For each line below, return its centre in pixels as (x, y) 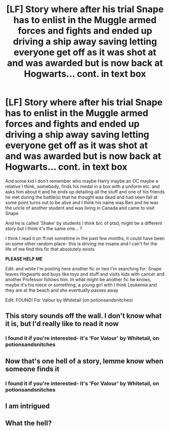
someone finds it (32, 369)
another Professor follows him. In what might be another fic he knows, (78, 279)
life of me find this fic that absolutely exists (50, 249)
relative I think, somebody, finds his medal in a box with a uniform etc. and (83, 186)
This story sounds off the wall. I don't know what (83, 316)
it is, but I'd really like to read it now (62, 324)
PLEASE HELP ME (24, 259)
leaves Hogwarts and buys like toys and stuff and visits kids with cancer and (85, 274)
